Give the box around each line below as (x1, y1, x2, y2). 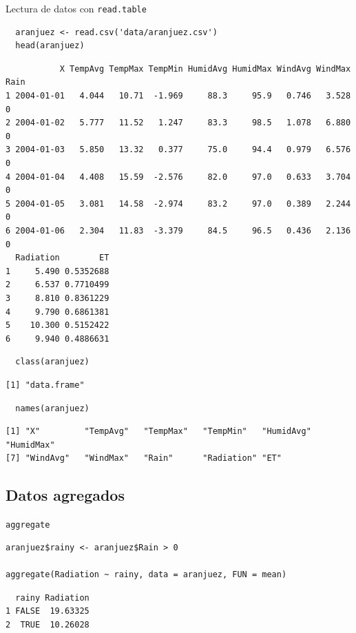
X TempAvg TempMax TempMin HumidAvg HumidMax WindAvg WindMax (59, 63, 351, 74)
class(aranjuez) (15, 357, 90, 367)
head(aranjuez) (15, 41, 85, 51)
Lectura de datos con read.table (6, 1, 147, 15)
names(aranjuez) (15, 403, 90, 413)
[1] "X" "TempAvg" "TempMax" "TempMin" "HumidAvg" (6, 426, 311, 437)
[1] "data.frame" (6, 380, 85, 390)
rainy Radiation (15, 592, 90, 603)
